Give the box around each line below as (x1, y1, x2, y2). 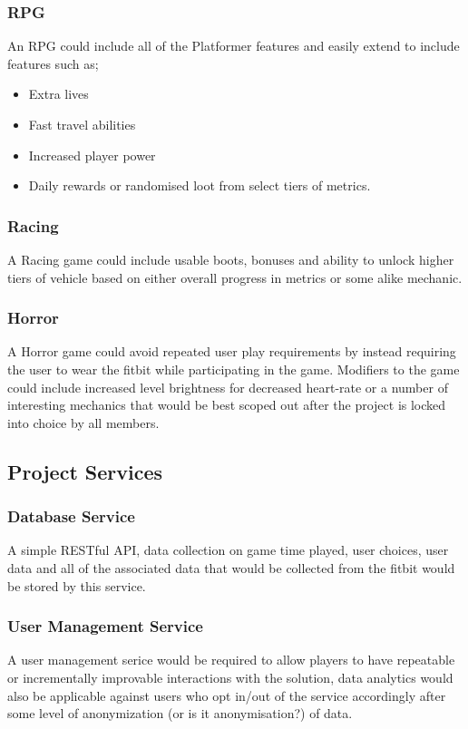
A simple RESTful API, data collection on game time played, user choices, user (7, 540, 449, 559)
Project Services (7, 457, 163, 485)
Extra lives (28, 84, 89, 103)
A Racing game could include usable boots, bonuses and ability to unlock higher (7, 250, 454, 268)
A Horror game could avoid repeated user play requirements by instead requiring (7, 342, 456, 361)
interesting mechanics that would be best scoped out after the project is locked (7, 395, 446, 414)
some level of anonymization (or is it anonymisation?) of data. (7, 704, 353, 723)
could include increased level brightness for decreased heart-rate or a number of (7, 377, 448, 396)
